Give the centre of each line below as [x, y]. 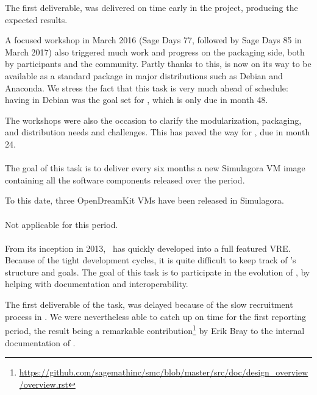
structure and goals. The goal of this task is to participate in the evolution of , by [158, 272]
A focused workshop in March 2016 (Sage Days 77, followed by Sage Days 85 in [153, 40]
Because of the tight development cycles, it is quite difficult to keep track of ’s [151, 260]
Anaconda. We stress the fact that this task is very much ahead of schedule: [147, 87]
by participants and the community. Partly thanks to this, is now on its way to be [158, 64]
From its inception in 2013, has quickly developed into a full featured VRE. [148, 248]
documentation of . [40, 342]
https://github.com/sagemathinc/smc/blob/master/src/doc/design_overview [164, 372]
